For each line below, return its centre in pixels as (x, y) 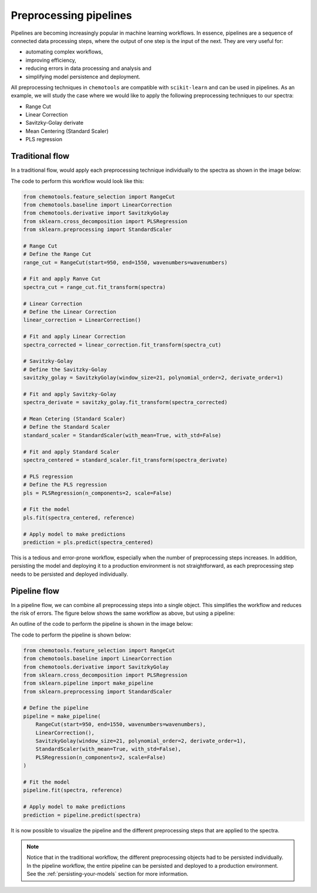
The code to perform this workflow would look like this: (77, 181)
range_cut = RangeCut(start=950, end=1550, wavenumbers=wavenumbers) (125, 262)
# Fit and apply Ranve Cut (62, 279)
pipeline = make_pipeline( (62, 716)
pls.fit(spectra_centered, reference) (79, 517)
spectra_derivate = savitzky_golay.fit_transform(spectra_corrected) (125, 402)
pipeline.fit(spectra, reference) (73, 790)
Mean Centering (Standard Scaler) (67, 131)
